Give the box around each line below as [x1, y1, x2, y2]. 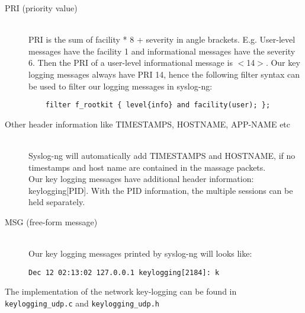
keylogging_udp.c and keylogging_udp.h [5, 297, 159, 309]
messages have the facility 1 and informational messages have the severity [28, 44, 296, 57]
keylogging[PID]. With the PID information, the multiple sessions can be [28, 184, 293, 196]
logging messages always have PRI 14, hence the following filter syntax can [28, 68, 300, 80]
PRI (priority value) [5, 2, 78, 14]
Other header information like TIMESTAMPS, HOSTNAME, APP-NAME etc [5, 117, 291, 130]
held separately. [28, 196, 85, 208]
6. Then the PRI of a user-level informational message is [28, 56, 233, 69]
